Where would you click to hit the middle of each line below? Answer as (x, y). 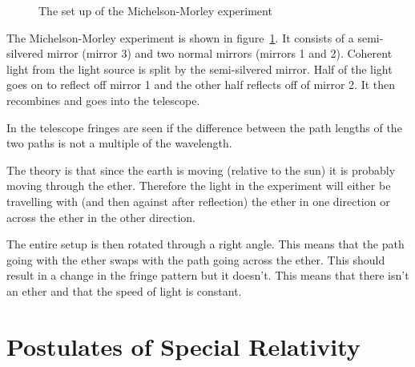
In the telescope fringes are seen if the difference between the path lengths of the (204, 127)
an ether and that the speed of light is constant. (124, 290)
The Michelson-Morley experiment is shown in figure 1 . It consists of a (180, 37)
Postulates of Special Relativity (183, 346)
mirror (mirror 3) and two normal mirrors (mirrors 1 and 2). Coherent (220, 53)
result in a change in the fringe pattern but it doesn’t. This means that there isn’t (208, 275)
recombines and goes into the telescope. (103, 100)
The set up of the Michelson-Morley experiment (155, 10)
